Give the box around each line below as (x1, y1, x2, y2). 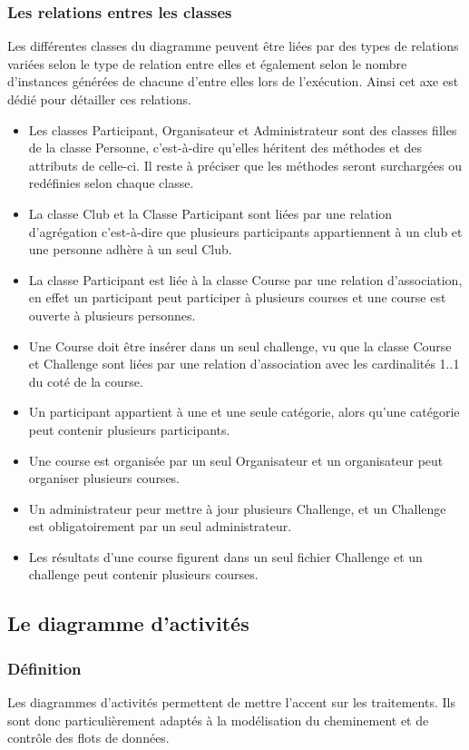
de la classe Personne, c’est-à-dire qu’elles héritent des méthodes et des (28, 138, 423, 157)
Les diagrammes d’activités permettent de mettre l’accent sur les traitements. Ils (7, 693, 455, 712)
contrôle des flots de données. (7, 728, 170, 747)
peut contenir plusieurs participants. (28, 419, 230, 439)
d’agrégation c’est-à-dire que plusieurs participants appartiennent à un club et (28, 222, 463, 241)
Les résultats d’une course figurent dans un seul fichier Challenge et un (28, 547, 423, 566)
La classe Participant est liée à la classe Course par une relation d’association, (28, 270, 463, 289)
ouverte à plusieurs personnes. (28, 305, 196, 324)
